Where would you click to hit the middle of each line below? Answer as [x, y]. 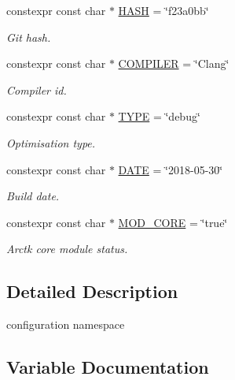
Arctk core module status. [67, 249]
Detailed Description [92, 291]
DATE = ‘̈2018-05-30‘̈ [171, 169]
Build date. [33, 196]
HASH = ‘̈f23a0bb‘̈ [163, 10]
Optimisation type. [51, 142]
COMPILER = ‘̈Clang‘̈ [174, 63]
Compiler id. [37, 89]
